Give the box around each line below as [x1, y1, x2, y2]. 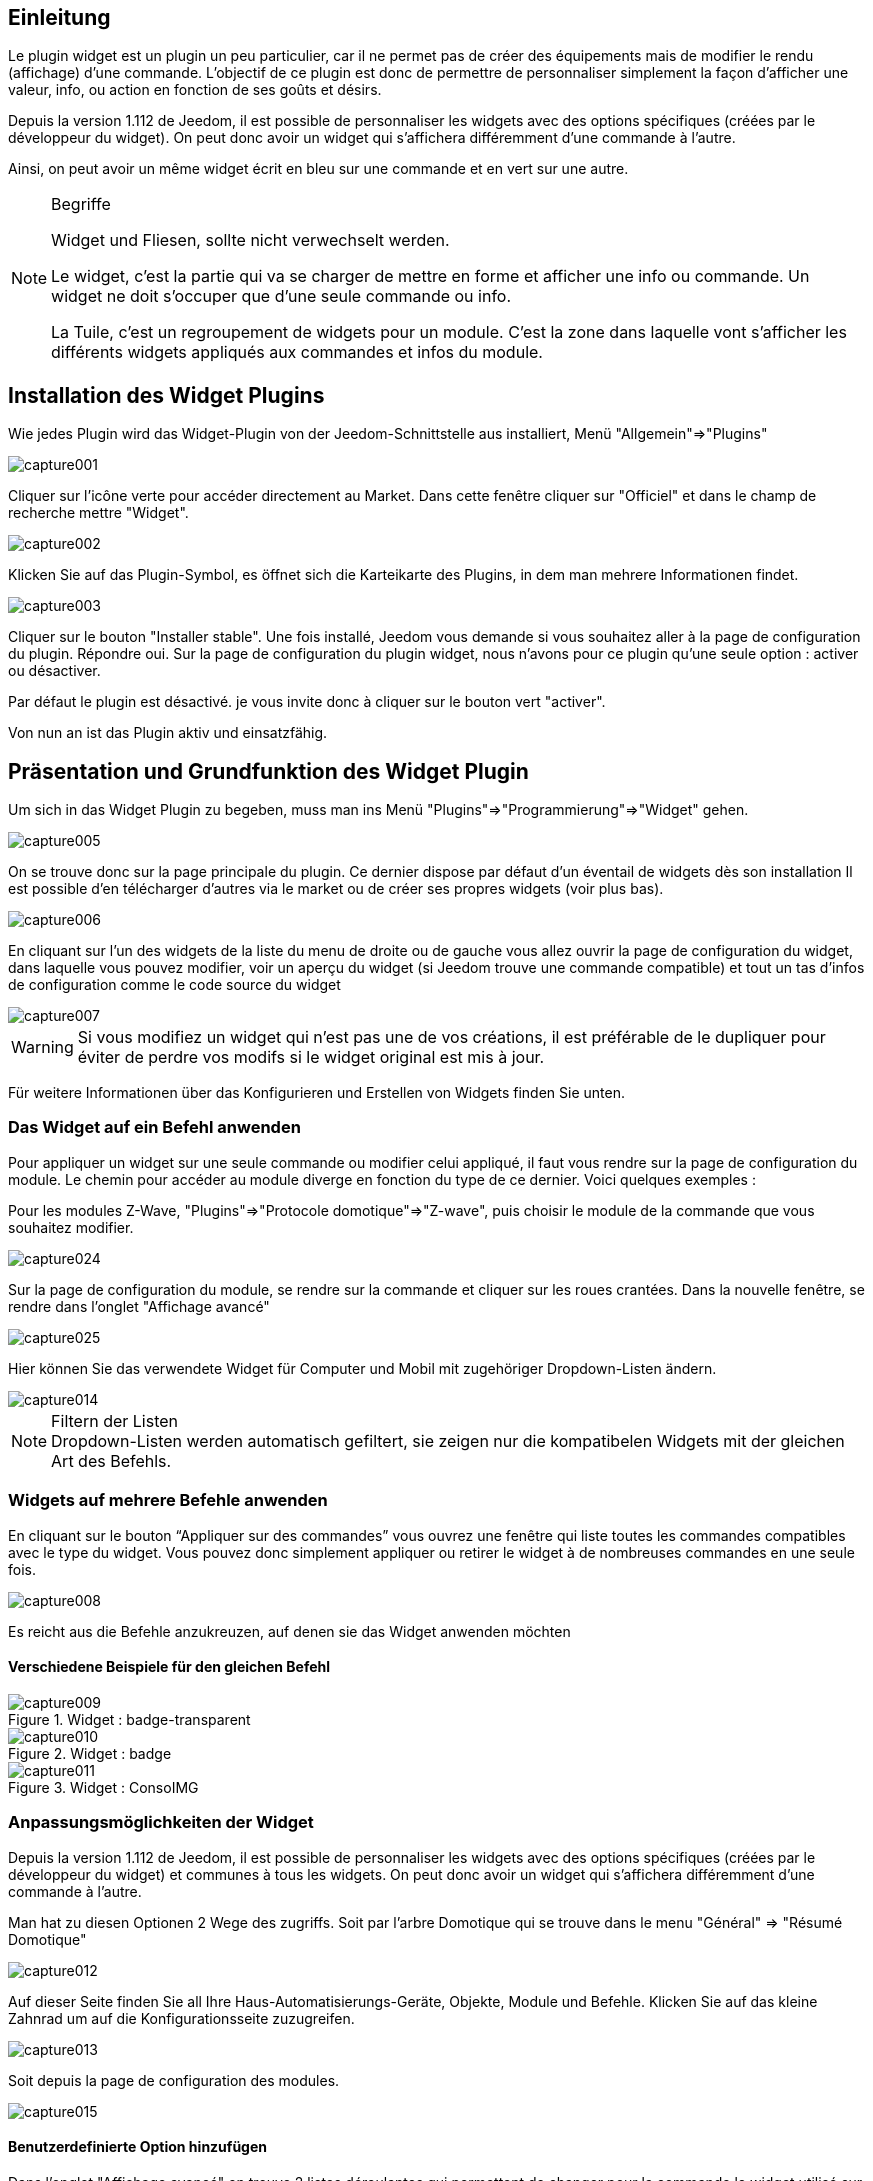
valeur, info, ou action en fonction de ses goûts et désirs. [8, 81, 382, 99]
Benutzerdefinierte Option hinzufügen [8, 2138, 268, 2156]
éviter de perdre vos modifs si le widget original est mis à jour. [77, 1047, 545, 1068]
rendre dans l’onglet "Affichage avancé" [8, 1297, 270, 1315]
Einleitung [8, 5, 111, 30]
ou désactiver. [8, 662, 101, 680]
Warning [11, 1037, 74, 1058]
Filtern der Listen [51, 1410, 178, 1431]
